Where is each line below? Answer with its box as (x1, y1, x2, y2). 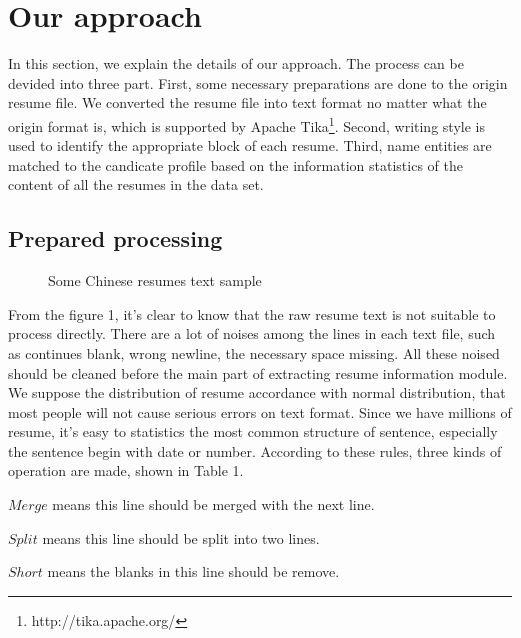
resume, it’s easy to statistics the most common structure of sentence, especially (8, 421, 498, 442)
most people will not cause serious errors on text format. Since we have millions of (8, 401, 512, 422)
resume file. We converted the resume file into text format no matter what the (8, 92, 487, 113)
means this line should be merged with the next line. (52, 494, 375, 515)
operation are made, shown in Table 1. (8, 460, 244, 481)
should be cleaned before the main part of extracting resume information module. (8, 362, 508, 383)
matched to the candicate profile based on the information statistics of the (8, 154, 463, 175)
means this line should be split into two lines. (42, 527, 320, 548)
